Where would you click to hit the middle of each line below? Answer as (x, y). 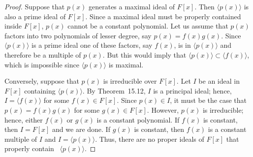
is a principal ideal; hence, (192, 90)
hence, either (24, 119)
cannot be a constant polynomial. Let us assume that (148, 26)
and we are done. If (81, 129)
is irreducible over (130, 81)
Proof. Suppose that (35, 6)
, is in (182, 45)
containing (40, 90)
